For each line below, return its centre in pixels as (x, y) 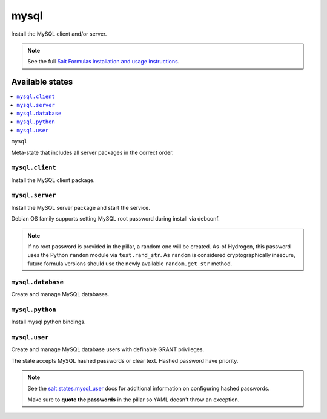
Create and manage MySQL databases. (60, 294)
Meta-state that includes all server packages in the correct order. (92, 152)
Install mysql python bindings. (48, 322)
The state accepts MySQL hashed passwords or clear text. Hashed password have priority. (125, 360)
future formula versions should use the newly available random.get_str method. (130, 264)
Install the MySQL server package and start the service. (81, 207)
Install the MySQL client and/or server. (59, 34)
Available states (42, 82)
